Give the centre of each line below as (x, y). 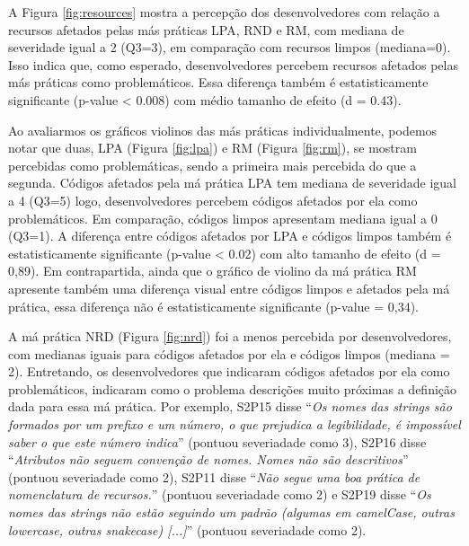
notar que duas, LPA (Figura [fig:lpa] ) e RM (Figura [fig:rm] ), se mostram (212, 148)
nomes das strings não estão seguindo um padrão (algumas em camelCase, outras (231, 512)
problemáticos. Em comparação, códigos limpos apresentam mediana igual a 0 (223, 218)
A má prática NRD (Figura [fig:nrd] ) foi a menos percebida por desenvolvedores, (230, 336)
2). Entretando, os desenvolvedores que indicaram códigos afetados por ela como (229, 371)
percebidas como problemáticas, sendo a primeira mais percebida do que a (212, 165)
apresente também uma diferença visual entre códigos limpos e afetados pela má (229, 288)
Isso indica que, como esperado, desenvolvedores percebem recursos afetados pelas (233, 64)
